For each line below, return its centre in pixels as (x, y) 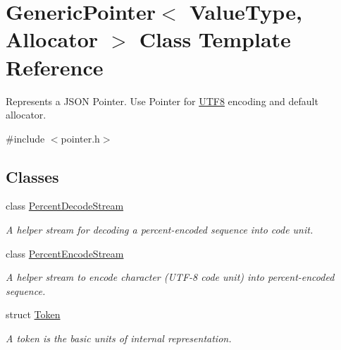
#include (25, 138)
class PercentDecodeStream (65, 206)
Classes (32, 176)
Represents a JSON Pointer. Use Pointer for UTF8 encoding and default (162, 101)
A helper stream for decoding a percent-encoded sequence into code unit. (160, 230)
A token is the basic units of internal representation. (119, 338)
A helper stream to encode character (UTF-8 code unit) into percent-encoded (170, 277)
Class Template (215, 39)
